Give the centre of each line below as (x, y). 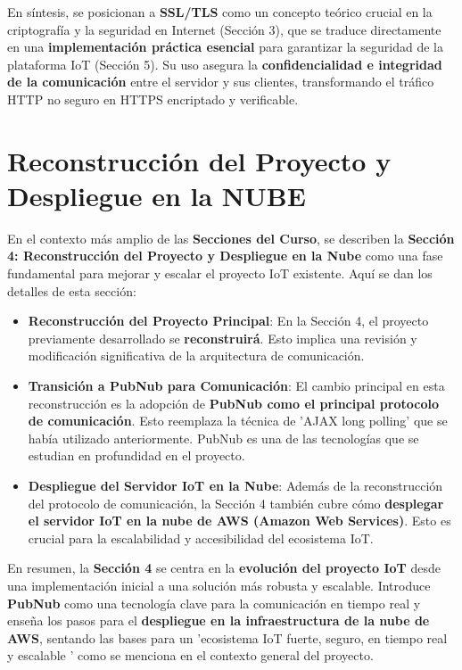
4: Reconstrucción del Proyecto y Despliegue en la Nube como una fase (225, 256)
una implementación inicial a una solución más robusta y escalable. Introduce (219, 585)
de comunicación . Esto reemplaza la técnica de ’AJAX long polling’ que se (238, 421)
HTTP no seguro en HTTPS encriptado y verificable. (153, 99)
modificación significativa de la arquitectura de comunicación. (196, 356)
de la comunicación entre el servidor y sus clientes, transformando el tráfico (221, 82)
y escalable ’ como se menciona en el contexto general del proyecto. (190, 655)
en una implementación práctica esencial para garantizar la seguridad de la (225, 47)
